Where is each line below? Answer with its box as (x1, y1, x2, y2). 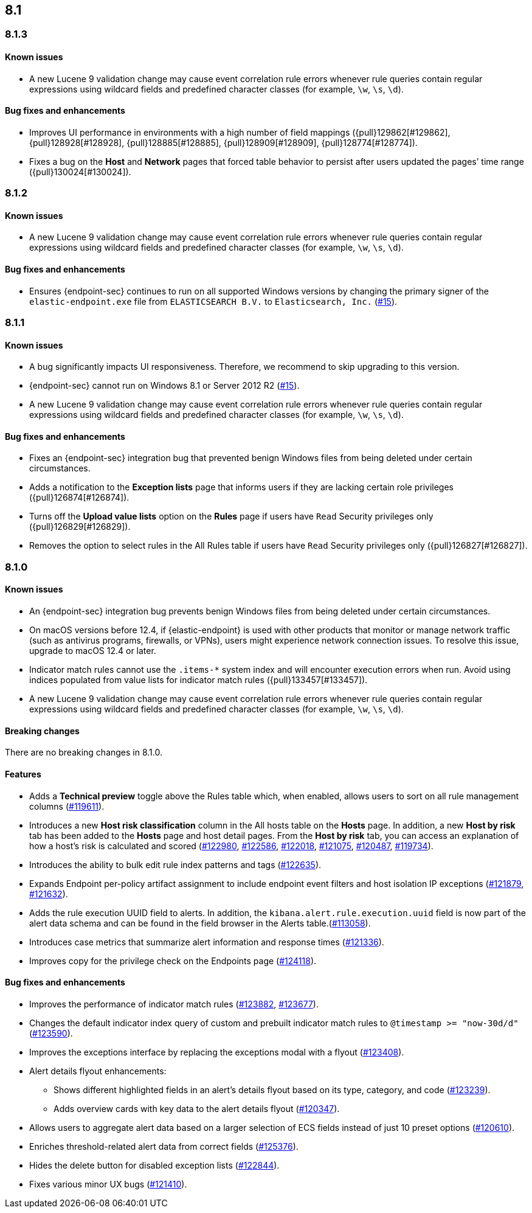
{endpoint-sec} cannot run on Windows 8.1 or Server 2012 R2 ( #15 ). (29, 380, 300, 391)
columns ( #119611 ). (29, 801, 105, 812)
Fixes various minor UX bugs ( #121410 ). (29, 1178, 187, 1189)
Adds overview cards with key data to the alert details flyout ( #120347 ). (54, 1103, 340, 1114)
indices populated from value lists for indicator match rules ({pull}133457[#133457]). (29, 675, 368, 686)
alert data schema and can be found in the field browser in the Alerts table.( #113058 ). (29, 917, 371, 928)
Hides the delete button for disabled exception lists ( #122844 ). (29, 1159, 280, 1170)
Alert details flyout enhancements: (29, 1065, 167, 1076)
